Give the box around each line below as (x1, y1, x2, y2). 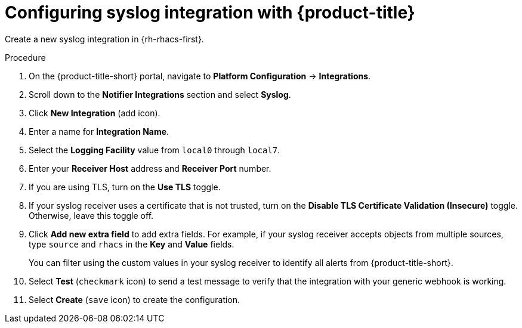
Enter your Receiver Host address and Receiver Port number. (29, 163, 271, 174)
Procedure (5, 52, 46, 63)
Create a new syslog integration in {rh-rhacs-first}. (5, 33, 204, 44)
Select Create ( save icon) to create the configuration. (29, 294, 240, 305)
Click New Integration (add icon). (29, 107, 160, 118)
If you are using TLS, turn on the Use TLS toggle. (29, 181, 221, 192)
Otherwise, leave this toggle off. (29, 210, 154, 221)
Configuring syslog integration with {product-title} (5, 2, 415, 23)
